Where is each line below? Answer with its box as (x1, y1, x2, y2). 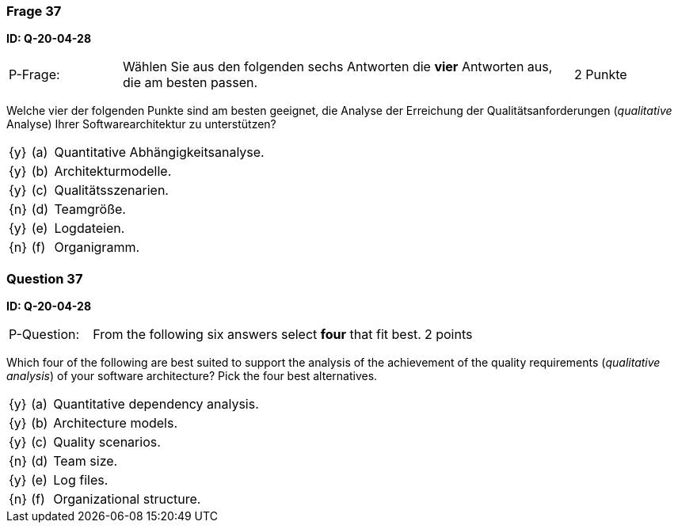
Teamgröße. (54, 201, 126, 218)
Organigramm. (54, 239, 140, 256)
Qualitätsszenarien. (54, 182, 169, 199)
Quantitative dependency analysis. (53, 396, 259, 413)
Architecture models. (53, 415, 178, 432)
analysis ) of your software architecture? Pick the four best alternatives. (6, 369, 378, 383)
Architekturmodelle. (54, 163, 172, 180)
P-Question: (9, 326, 80, 343)
